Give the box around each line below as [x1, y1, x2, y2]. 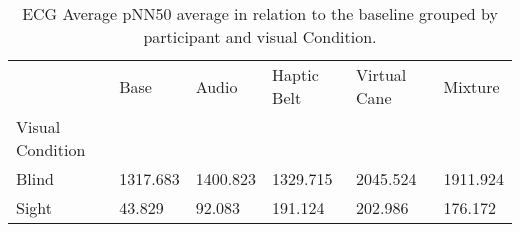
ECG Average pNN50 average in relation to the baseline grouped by [22, 2, 498, 25]
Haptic [272, 63, 319, 86]
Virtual [356, 63, 407, 86]
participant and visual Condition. [143, 25, 377, 48]
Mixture [443, 74, 500, 98]
